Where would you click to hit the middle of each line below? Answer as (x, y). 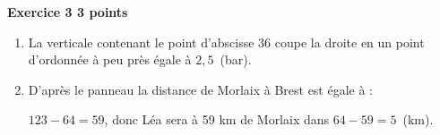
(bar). (236, 59)
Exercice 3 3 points (68, 12)
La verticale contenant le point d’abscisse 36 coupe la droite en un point (226, 42)
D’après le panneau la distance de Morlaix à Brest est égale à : (201, 89)
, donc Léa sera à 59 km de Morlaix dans (217, 119)
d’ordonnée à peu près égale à (110, 59)
